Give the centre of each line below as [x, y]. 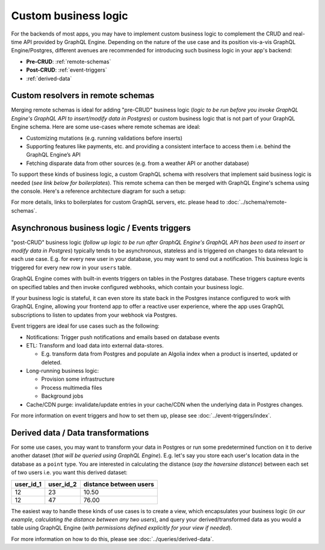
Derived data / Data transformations [80, 433]
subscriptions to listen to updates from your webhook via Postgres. [94, 315]
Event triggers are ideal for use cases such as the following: [85, 326]
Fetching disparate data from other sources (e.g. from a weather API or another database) [138, 163]
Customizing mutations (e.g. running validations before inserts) [104, 138]
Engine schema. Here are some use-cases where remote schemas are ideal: [106, 127]
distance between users [119, 484]
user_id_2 [63, 484]
